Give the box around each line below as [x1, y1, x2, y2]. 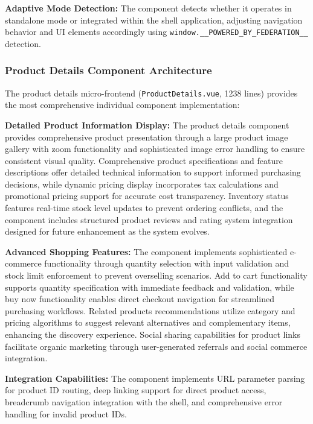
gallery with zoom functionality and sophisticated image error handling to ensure [5, 142, 305, 155]
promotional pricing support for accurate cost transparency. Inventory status [5, 189, 289, 202]
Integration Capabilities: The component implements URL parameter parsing [5, 372, 305, 384]
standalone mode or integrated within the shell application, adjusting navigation [5, 13, 303, 26]
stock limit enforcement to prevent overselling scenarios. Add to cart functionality [5, 269, 308, 282]
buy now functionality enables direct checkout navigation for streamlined [5, 293, 274, 305]
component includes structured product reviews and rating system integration [5, 213, 293, 226]
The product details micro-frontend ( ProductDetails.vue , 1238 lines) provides [5, 86, 298, 99]
